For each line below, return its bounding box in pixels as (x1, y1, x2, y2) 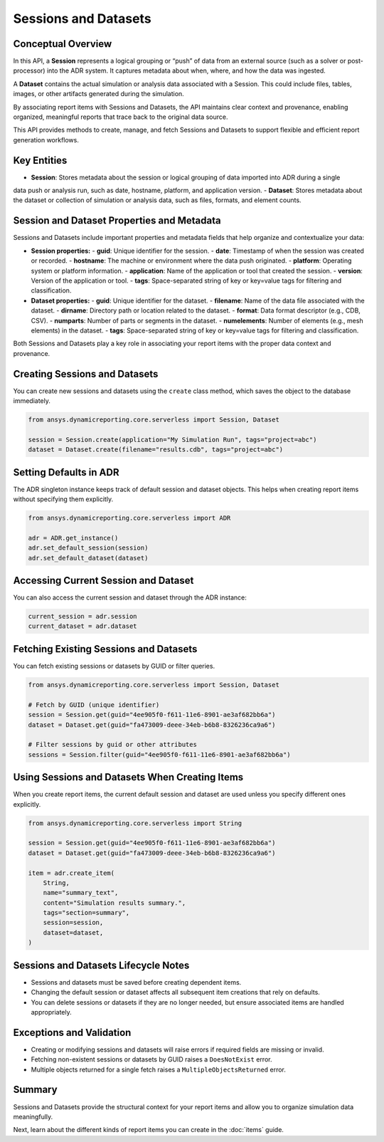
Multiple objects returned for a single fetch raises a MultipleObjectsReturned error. (31, 1065, 286, 1074)
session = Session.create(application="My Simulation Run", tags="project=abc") (28, 435, 317, 444)
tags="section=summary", (43, 908, 130, 917)
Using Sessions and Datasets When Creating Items (13, 771, 244, 783)
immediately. (13, 396, 51, 405)
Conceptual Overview (13, 38, 112, 50)
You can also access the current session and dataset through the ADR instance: (13, 593, 247, 602)
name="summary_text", (43, 889, 119, 897)
